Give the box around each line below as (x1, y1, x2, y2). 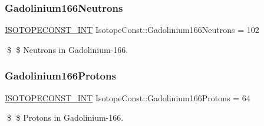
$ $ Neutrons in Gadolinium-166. (6, 43, 128, 55)
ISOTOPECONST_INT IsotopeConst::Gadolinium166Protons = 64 (5, 91, 250, 104)
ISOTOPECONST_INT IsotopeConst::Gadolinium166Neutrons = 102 (5, 24, 259, 36)
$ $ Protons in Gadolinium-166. (6, 111, 124, 124)
